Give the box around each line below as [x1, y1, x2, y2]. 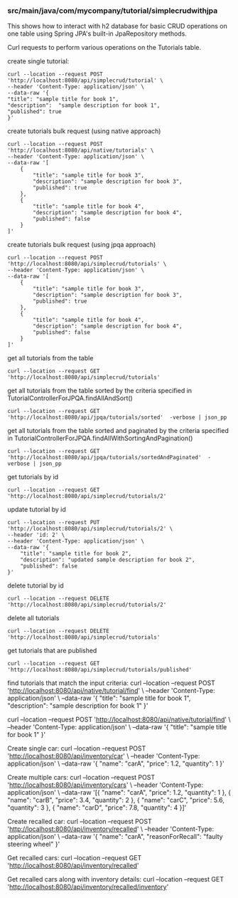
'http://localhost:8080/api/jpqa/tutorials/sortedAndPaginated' [7, 454, 202, 461]
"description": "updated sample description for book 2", [20, 556, 195, 564]
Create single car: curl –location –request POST [7, 744, 146, 753]
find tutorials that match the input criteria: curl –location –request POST [7, 679, 215, 687]
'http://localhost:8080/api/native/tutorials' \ [7, 147, 154, 155]
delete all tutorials [7, 614, 60, 622]
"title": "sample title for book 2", [20, 550, 132, 558]
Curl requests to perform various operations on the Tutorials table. [7, 43, 201, 52]
